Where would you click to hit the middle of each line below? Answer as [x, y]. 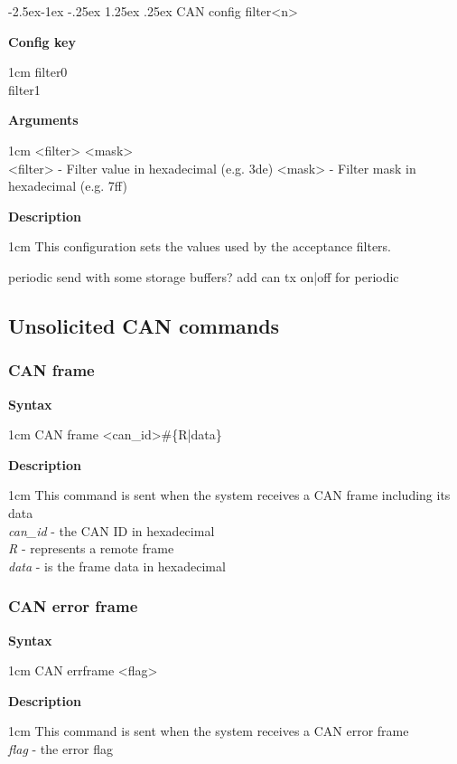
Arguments [43, 120]
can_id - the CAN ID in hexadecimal [112, 530]
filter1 [24, 89]
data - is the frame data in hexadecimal [117, 566]
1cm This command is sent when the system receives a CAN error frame [209, 731]
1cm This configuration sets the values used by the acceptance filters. [200, 246]
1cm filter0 [38, 72]
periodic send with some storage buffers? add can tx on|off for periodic [204, 276]
